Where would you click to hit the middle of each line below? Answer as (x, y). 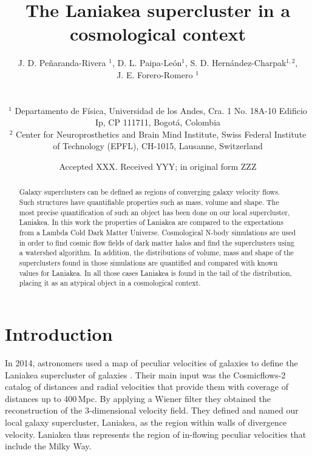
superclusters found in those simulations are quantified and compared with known (148, 263)
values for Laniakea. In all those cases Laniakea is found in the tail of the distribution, (155, 273)
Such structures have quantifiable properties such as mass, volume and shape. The (149, 202)
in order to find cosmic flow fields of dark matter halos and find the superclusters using (157, 242)
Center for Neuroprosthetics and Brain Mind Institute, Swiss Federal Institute (161, 134)
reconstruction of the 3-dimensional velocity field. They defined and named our (152, 410)
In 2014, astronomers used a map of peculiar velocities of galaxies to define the (151, 362)
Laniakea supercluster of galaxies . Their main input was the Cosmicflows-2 (145, 374)
